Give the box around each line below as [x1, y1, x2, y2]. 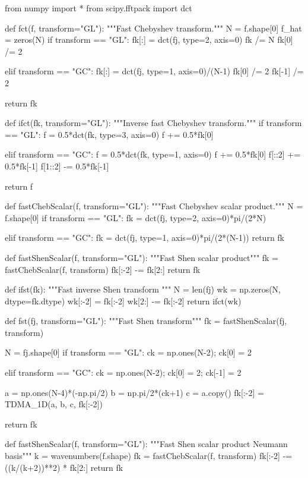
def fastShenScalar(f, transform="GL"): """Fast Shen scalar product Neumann [5, 438, 288, 450]
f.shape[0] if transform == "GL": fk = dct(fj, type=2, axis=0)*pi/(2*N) [5, 211, 266, 224]
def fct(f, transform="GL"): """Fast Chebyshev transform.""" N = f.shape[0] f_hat [5, 21, 302, 34]
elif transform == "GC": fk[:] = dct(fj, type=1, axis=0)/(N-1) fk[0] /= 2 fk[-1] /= [5, 65, 304, 77]
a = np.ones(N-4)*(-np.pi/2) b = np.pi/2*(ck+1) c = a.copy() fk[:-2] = [5, 386, 264, 398]
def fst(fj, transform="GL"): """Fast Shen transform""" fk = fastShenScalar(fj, [5, 315, 287, 327]
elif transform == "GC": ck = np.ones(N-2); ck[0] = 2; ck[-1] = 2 [5, 366, 242, 379]
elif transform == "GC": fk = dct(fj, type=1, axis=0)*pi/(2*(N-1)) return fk [5, 231, 285, 244]
